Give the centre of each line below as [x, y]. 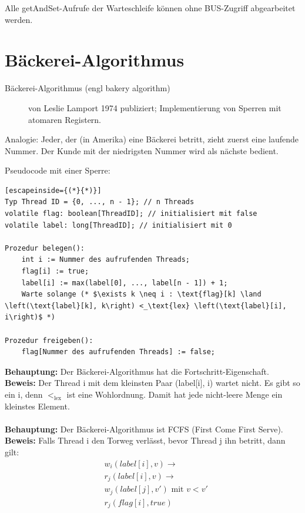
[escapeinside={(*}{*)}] [53, 190]
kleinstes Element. [37, 406]
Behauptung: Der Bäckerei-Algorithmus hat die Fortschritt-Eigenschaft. [137, 371]
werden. [19, 19]
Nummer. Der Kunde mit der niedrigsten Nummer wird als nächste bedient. [142, 150]
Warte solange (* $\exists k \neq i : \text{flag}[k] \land [141, 294]
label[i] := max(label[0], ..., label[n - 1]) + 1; [125, 283]
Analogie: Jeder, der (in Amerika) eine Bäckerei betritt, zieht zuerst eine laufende [152, 139]
